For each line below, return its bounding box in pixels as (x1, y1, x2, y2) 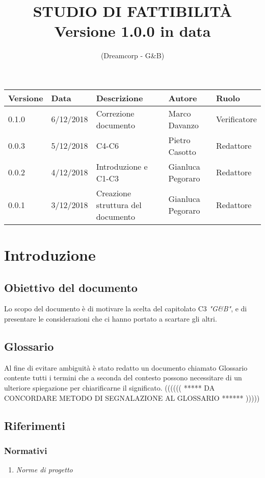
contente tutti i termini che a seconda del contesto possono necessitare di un (4, 372, 242, 383)
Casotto (168, 145, 196, 157)
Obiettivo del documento (4, 279, 138, 295)
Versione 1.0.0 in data (54, 20, 211, 41)
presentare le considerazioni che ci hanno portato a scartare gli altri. (4, 313, 217, 324)
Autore (168, 92, 197, 104)
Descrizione (96, 92, 143, 104)
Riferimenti (4, 417, 65, 433)
